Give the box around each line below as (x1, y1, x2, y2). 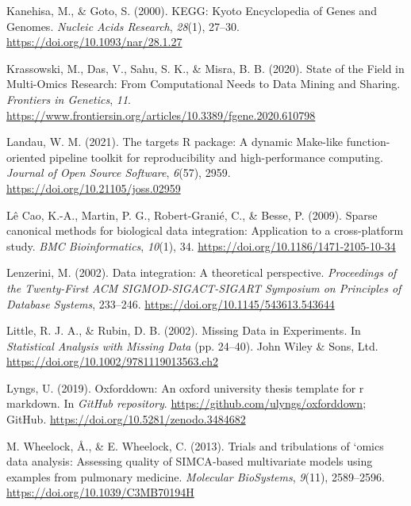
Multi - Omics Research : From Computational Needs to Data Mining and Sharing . (6, 75, 401, 92)
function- (346, 133, 390, 150)
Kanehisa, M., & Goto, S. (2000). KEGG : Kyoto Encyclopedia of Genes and (6, 2, 377, 18)
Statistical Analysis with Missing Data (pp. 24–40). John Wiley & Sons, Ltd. (6, 337, 378, 354)
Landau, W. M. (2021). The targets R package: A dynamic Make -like (6, 133, 344, 150)
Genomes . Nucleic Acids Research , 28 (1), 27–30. (6, 17, 240, 34)
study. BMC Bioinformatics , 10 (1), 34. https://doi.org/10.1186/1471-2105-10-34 (6, 237, 396, 254)
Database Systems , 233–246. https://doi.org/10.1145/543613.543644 (6, 295, 335, 312)
